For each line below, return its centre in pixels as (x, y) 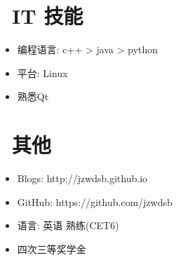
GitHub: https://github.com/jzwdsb (95, 201)
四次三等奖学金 (52, 248)
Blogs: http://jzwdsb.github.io (82, 178)
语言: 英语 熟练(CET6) (68, 225)
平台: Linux (42, 73)
